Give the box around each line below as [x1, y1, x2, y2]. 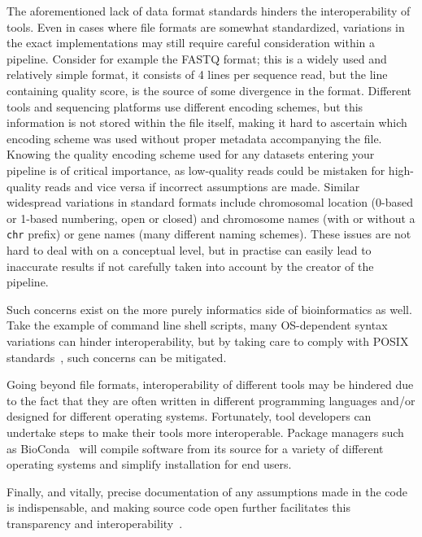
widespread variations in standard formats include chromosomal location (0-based [7, 194, 414, 211]
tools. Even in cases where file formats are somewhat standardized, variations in [7, 18, 405, 35]
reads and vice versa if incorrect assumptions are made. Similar [45, 177, 360, 194]
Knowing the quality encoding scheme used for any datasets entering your [7, 146, 375, 163]
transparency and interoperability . [7, 514, 183, 531]
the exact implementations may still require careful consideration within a [7, 34, 376, 51]
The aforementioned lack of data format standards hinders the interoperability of [7, 2, 411, 19]
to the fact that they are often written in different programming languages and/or [7, 391, 415, 408]
